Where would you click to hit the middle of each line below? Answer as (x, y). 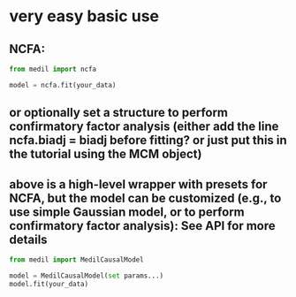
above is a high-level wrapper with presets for (138, 184)
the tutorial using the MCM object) (106, 154)
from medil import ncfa (53, 69)
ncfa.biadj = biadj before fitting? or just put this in (148, 140)
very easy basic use (84, 16)
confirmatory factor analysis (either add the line (144, 127)
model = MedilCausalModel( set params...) (87, 276)
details (28, 239)
